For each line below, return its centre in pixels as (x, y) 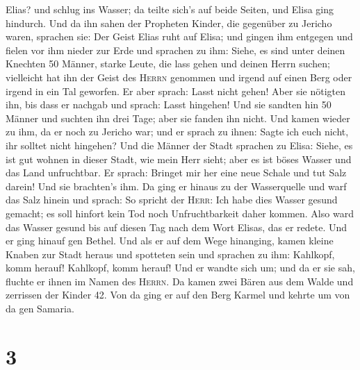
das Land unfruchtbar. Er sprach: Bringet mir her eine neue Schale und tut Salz (176, 173)
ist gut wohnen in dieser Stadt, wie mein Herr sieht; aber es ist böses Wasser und (179, 159)
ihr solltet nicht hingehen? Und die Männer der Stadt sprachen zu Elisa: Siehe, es (179, 145)
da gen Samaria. (40, 309)
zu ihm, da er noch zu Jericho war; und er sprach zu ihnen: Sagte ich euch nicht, (177, 132)
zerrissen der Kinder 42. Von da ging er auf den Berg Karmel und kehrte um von (178, 295)
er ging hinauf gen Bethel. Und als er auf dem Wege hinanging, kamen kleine (170, 241)
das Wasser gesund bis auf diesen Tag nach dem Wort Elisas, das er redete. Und (177, 227)
